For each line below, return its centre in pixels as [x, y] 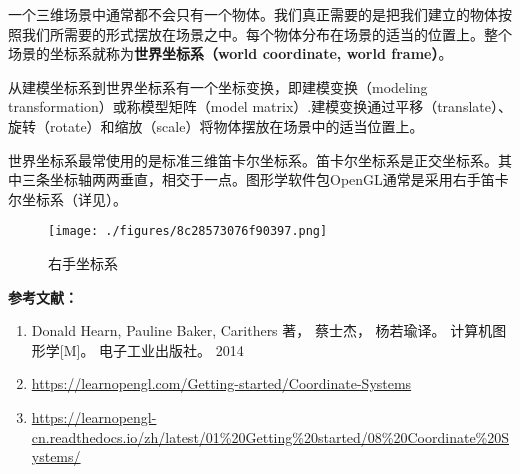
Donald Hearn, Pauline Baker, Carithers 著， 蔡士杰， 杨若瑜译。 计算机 [262, 330]
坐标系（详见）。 [74, 198]
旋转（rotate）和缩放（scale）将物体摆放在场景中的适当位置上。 [216, 125]
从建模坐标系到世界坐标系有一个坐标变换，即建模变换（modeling [218, 86]
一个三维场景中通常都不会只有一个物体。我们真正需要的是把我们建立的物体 [253, 14]
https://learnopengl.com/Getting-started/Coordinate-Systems [221, 383]
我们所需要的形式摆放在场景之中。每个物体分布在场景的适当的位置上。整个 [266, 33]
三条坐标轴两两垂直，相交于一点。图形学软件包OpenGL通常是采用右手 [251, 179]
